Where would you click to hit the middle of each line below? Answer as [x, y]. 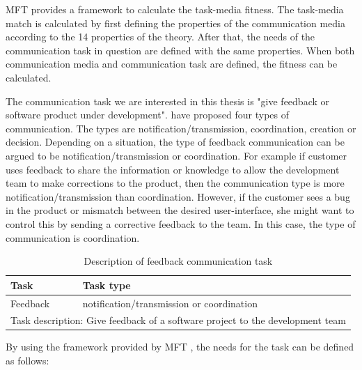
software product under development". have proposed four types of [148, 115]
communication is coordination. [73, 237]
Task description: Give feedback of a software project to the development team [178, 320]
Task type [107, 285]
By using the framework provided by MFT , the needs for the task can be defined [180, 347]
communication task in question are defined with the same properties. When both [180, 50]
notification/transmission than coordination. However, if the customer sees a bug [178, 196]
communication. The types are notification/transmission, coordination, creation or [181, 128]
